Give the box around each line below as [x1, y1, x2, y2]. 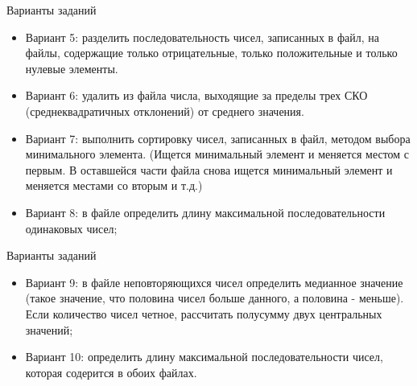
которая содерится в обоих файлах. [25, 363, 197, 380]
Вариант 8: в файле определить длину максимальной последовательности [25, 203, 386, 220]
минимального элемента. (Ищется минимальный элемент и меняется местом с [25, 146, 410, 162]
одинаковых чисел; [25, 220, 118, 236]
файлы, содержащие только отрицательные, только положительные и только [25, 44, 398, 61]
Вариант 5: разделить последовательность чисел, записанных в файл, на [25, 28, 379, 45]
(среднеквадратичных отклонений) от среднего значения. [25, 102, 304, 119]
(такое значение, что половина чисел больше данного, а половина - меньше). [25, 289, 404, 306]
